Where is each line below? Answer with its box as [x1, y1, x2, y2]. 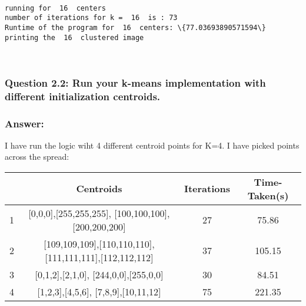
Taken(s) [247, 188, 289, 202]
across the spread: [5, 150, 69, 163]
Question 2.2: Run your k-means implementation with [5, 75, 266, 90]
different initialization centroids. [5, 88, 161, 103]
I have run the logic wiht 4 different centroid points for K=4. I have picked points [5, 139, 300, 151]
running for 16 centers [5, 4, 106, 12]
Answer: [5, 116, 44, 130]
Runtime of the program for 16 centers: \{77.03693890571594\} [5, 23, 266, 32]
